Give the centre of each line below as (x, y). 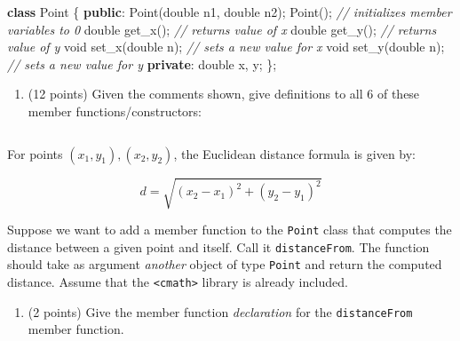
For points (35, 153)
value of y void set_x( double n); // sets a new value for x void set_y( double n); (226, 47)
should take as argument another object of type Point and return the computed (225, 264)
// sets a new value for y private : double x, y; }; (142, 63)
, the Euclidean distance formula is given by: (295, 153)
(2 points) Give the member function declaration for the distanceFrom (220, 311)
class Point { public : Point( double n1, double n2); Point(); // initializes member (230, 12)
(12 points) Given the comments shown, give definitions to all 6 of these (224, 94)
